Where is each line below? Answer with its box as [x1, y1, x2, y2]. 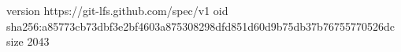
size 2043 [6, 33, 50, 50]
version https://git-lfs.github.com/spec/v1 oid [6, 2, 228, 18]
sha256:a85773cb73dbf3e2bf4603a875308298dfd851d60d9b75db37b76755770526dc [6, 17, 395, 34]
